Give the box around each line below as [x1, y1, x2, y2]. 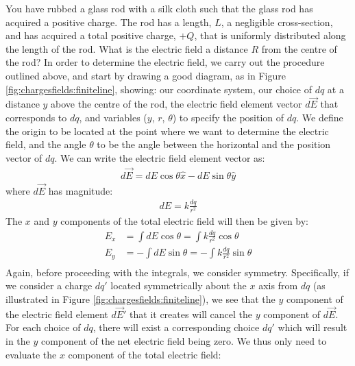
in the [5, 333, 30, 347]
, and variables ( [79, 110, 147, 124]
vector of [5, 150, 42, 164]
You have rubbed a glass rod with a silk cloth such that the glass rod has [5, 1, 313, 15]
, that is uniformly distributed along [194, 28, 346, 42]
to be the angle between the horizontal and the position [97, 137, 331, 151]
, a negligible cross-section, [221, 14, 333, 29]
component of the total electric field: [68, 347, 221, 361]
